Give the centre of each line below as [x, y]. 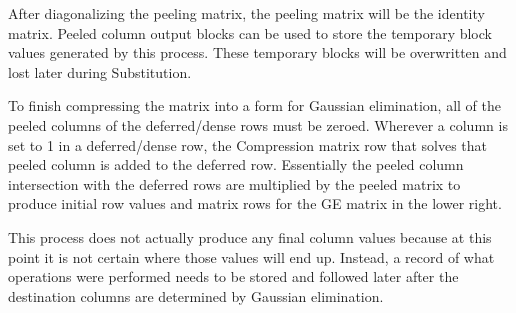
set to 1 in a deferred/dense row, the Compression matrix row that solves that [247, 144]
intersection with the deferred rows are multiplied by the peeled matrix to [234, 183]
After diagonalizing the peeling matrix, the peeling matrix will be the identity [246, 13]
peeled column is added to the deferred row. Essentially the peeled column [236, 164]
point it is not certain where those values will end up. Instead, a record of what [251, 256]
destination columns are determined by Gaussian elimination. [196, 295]
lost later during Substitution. [100, 71]
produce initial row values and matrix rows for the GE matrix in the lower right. [255, 203]
